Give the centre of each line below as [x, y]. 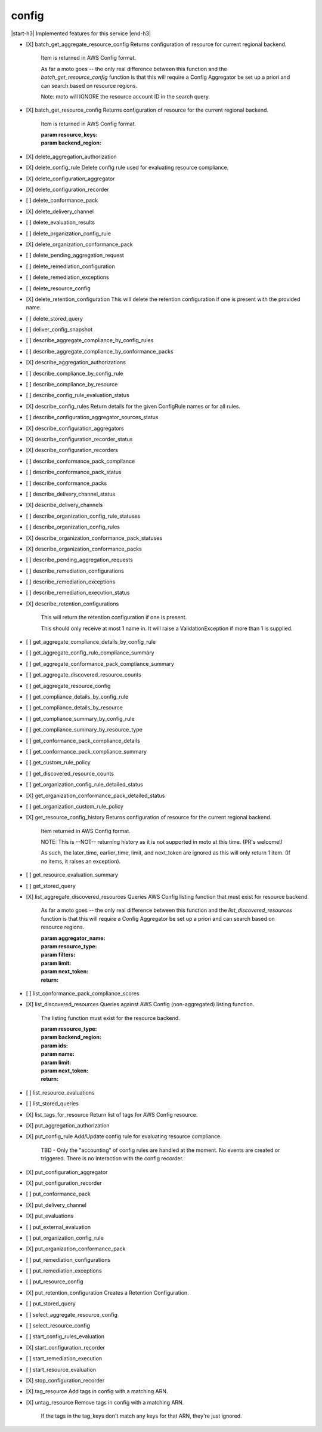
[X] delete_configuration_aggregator [71, 179]
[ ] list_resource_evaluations [60, 1092]
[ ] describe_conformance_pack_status [74, 472]
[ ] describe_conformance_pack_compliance [80, 461]
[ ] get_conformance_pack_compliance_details [83, 740]
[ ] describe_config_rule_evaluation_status [78, 395]
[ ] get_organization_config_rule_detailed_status [84, 785]
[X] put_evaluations [50, 1216]
